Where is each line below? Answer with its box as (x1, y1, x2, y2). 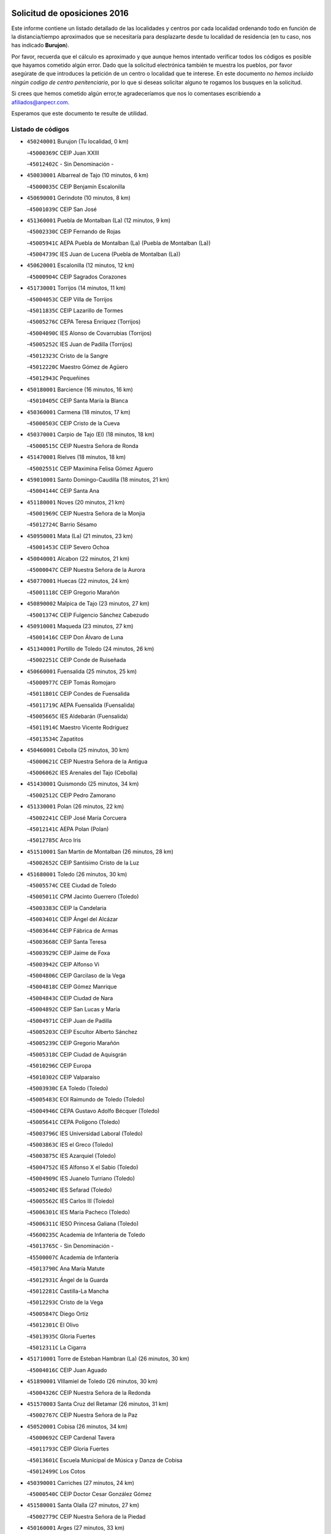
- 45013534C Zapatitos (26, 735, 84, 742)
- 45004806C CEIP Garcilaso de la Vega (26, 972, 126, 979)
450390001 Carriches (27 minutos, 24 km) (26, 1479, 135, 1486)
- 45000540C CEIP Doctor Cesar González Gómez (26, 1490, 152, 1498)
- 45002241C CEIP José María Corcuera (26, 814, 127, 822)
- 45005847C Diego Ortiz (26, 1310, 89, 1317)
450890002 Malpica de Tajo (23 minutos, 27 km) (26, 600, 150, 607)
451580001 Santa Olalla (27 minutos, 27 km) (26, 1501, 140, 1509)
